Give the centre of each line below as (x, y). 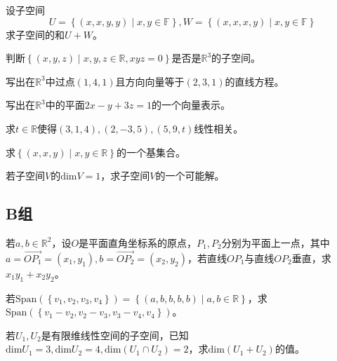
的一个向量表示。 (191, 105)
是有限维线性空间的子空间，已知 (115, 335)
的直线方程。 (255, 81)
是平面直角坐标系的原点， (138, 242)
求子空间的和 (35, 34)
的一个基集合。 (151, 152)
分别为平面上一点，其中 (276, 242)
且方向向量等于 (150, 81)
